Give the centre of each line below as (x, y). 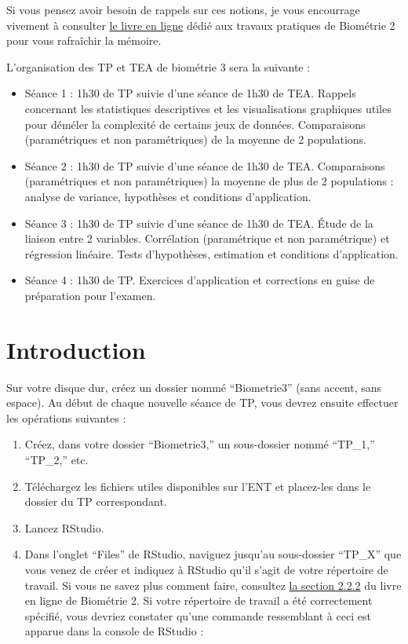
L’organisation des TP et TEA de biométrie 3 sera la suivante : (158, 66)
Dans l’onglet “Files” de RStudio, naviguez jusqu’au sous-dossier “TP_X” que (213, 554)
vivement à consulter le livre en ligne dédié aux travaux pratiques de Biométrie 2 (201, 25)
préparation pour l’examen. (90, 295)
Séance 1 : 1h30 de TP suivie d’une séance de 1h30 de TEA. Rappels (190, 93)
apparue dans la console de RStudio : (114, 631)
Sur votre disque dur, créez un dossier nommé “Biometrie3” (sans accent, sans (194, 387)
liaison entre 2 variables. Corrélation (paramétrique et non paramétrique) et (207, 238)
